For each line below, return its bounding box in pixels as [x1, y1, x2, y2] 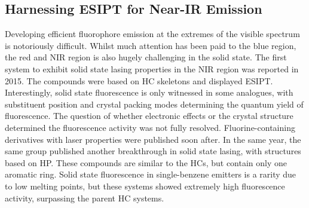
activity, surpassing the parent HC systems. [5, 191, 164, 204]
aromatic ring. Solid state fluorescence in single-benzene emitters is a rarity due [5, 168, 296, 181]
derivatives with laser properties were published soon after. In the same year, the [5, 133, 301, 145]
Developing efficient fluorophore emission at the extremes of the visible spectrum [5, 27, 300, 40]
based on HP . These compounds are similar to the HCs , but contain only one [5, 156, 287, 169]
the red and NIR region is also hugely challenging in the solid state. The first [5, 51, 287, 63]
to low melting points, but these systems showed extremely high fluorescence [5, 179, 285, 192]
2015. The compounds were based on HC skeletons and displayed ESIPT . [5, 74, 273, 87]
